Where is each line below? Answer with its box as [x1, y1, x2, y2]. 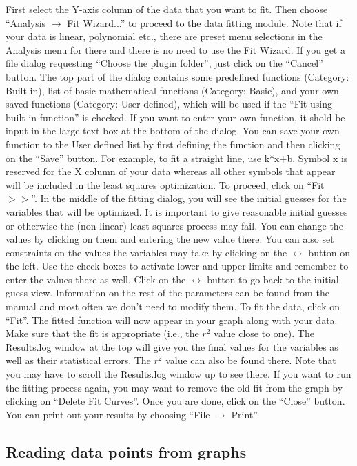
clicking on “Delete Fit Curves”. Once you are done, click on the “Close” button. [6, 394, 345, 408]
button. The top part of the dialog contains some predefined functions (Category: [6, 69, 349, 83]
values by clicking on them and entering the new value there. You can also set [6, 232, 334, 246]
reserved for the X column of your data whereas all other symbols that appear [6, 164, 336, 179]
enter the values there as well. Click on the [6, 272, 186, 286]
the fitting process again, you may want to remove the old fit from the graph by [6, 380, 343, 394]
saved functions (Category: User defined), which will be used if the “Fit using [6, 97, 332, 111]
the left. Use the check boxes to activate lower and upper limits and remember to [6, 259, 349, 273]
